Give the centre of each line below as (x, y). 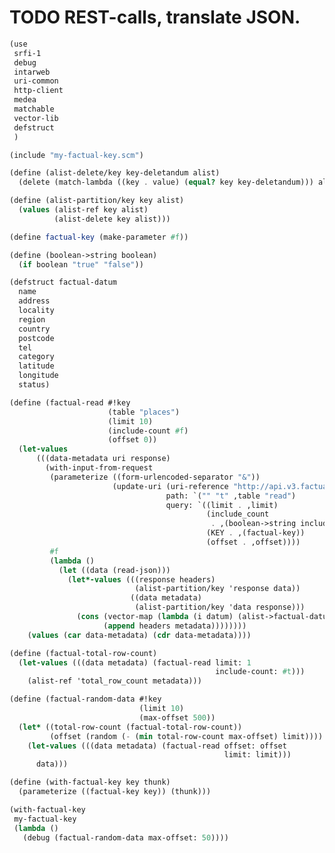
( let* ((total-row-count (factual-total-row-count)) (130, 727)
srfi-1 (27, 53)
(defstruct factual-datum (63, 282)
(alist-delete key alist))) (112, 219)
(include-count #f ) (148, 431)
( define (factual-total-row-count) (83, 653)
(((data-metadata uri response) (103, 459)
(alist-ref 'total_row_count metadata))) (114, 681)
